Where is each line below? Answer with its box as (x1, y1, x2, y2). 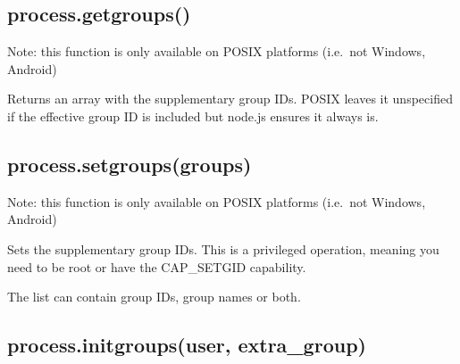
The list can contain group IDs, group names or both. (7, 287, 301, 306)
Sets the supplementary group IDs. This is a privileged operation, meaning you (7, 239, 439, 258)
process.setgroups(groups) (7, 150, 252, 178)
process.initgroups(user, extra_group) (7, 331, 366, 359)
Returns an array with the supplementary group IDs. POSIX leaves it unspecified (7, 89, 453, 108)
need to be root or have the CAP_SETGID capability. (7, 257, 306, 276)
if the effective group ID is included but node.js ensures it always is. (7, 106, 379, 125)
